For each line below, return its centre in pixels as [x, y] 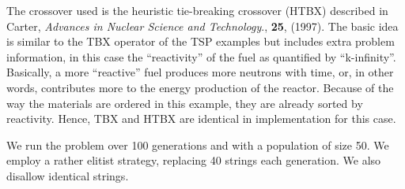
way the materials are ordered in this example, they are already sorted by [185, 103]
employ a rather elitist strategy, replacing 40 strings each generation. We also [194, 160]
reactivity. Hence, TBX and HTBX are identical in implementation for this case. [201, 119]
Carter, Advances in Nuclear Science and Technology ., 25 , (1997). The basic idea [202, 26]
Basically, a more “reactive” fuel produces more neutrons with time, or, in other [200, 72]
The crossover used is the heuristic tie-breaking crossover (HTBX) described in [197, 10]
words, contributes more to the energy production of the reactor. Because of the [200, 87]
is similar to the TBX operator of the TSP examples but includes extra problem [201, 41]
